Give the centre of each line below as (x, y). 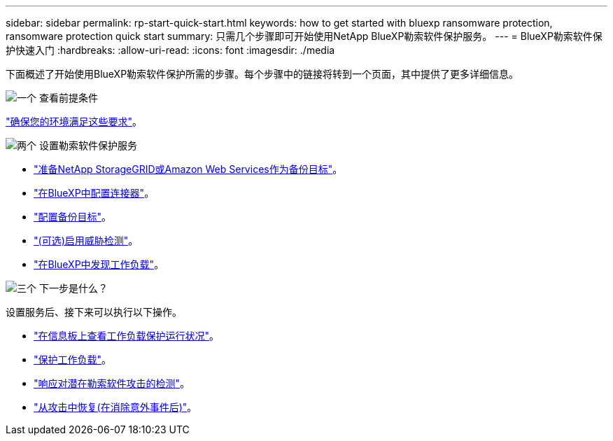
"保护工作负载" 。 (73, 359)
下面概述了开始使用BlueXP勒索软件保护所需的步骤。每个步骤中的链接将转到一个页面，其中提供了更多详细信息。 (262, 74)
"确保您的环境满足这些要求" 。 (74, 121)
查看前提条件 (68, 98)
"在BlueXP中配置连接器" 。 (94, 193)
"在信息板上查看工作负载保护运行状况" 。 (127, 336)
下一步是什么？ (73, 288)
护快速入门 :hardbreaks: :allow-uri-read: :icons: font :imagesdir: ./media (170, 50)
